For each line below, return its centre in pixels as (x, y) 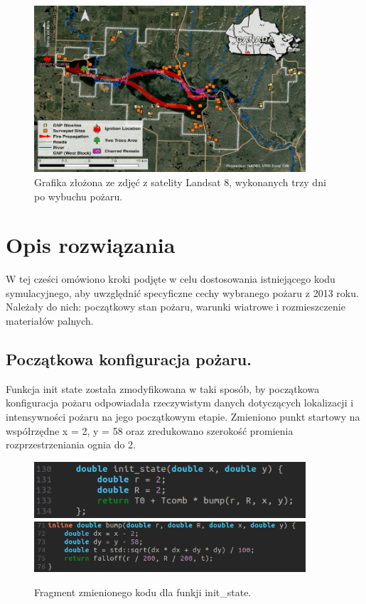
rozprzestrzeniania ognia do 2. (71, 444)
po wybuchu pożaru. (79, 196)
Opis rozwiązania (91, 245)
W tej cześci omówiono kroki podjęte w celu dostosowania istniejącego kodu (171, 279)
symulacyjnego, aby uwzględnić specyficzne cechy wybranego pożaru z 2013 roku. (182, 292)
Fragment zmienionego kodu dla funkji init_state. (143, 592)
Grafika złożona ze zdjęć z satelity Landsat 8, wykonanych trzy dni (180, 182)
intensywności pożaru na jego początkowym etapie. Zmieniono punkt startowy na (183, 416)
